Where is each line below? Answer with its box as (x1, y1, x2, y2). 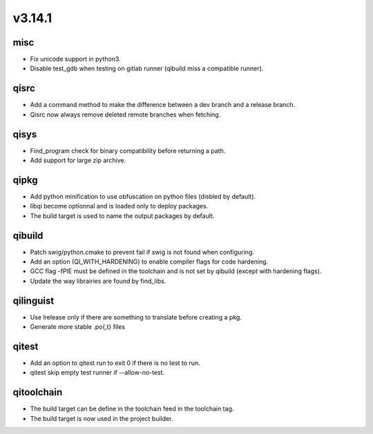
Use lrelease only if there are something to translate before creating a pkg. (30, 313, 242, 321)
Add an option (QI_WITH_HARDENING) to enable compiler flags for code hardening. (30, 257, 269, 266)
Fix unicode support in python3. (30, 55, 121, 63)
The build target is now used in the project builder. (30, 414, 173, 422)
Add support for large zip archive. (30, 156, 126, 165)
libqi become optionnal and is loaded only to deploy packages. (30, 202, 209, 210)
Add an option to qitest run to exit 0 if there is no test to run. (30, 359, 200, 367)
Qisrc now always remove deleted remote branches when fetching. (30, 110, 221, 119)
